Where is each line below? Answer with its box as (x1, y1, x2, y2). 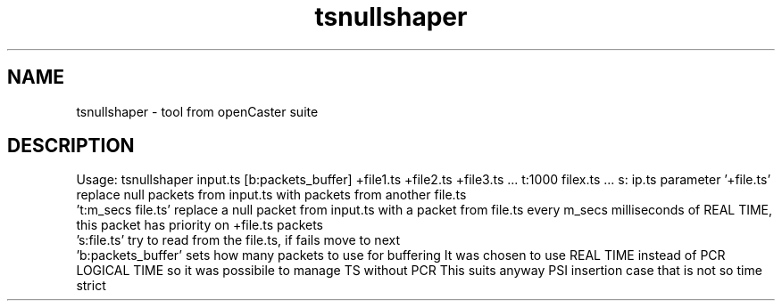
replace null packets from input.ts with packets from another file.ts (76, 187, 467, 203)
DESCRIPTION (7, 134, 135, 158)
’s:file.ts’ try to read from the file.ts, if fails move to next (76, 232, 400, 248)
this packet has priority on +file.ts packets (76, 217, 323, 233)
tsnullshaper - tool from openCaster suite (76, 103, 319, 119)
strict (76, 278, 106, 294)
